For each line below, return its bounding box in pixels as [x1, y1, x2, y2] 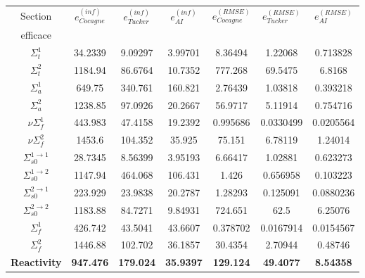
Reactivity [11, 255, 62, 270]
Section [20, 8, 52, 23]
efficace [20, 27, 51, 42]
